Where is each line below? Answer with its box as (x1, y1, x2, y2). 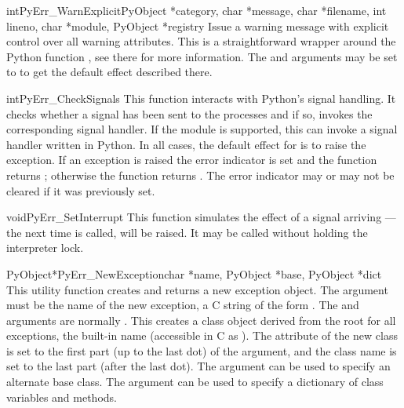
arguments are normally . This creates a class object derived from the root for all (6, 311, 396, 328)
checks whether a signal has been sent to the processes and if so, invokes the (6, 105, 373, 122)
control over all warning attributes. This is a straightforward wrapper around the (6, 33, 396, 49)
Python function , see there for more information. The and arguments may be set (6, 48, 398, 64)
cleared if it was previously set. (6, 182, 155, 199)
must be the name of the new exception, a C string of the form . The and (6, 297, 359, 313)
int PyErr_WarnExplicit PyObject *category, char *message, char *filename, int (6, 2, 387, 18)
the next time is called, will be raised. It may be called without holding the (6, 224, 368, 240)
